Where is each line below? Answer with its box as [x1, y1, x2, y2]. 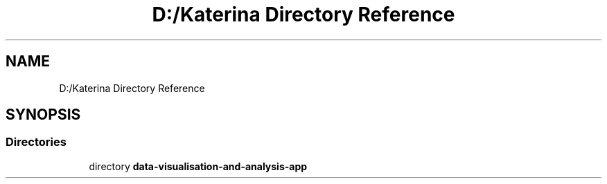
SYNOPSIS [6, 106, 81, 124]
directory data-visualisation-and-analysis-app [89, 160, 308, 172]
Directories [6, 135, 67, 149]
